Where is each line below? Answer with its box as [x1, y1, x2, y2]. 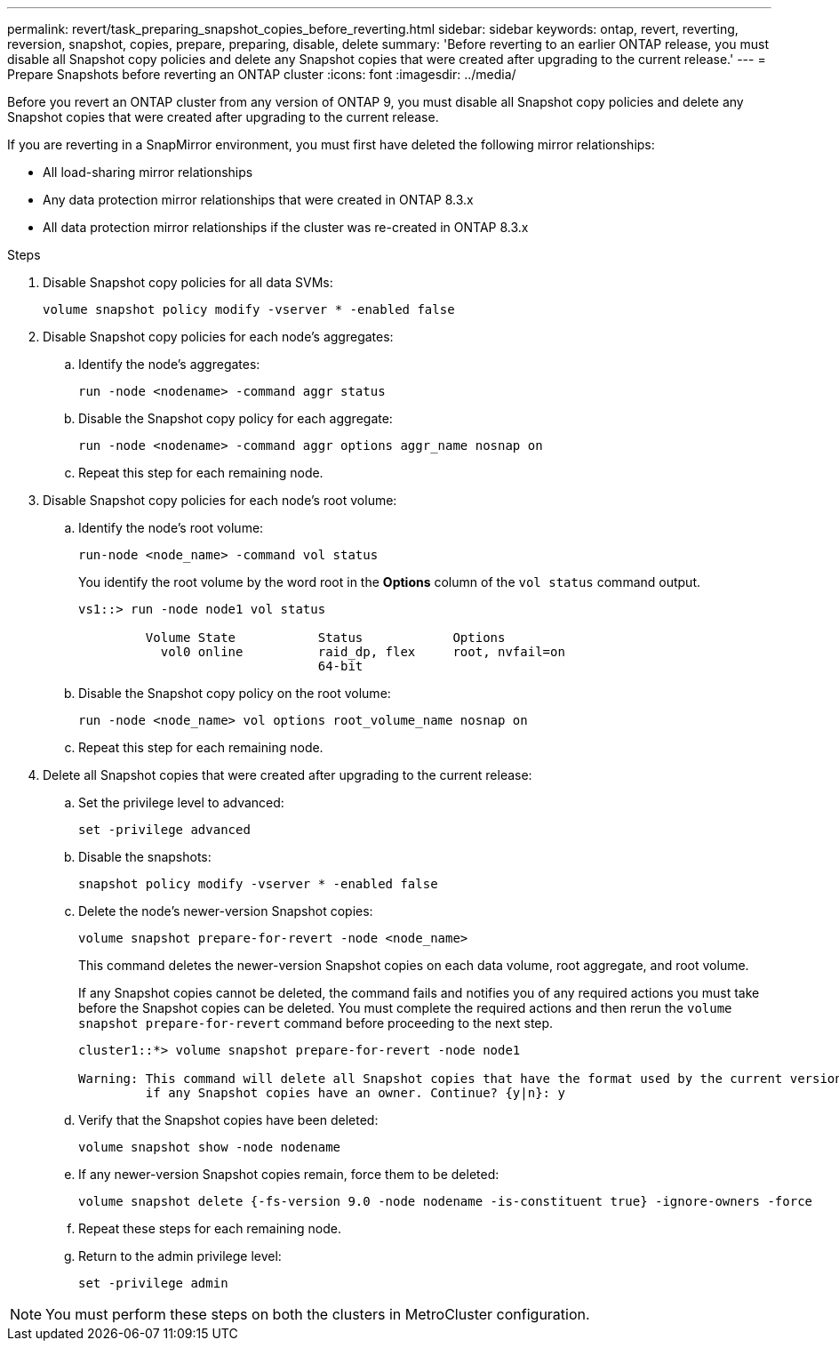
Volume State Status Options [145, 630, 506, 645]
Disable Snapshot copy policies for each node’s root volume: [43, 493, 397, 508]
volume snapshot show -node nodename [78, 1140, 341, 1154]
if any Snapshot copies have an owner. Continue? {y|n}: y [145, 1086, 565, 1100]
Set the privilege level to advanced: [78, 795, 284, 810]
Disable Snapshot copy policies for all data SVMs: [43, 275, 333, 290]
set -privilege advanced [78, 822, 251, 837]
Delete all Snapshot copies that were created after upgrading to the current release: [43, 767, 532, 782]
